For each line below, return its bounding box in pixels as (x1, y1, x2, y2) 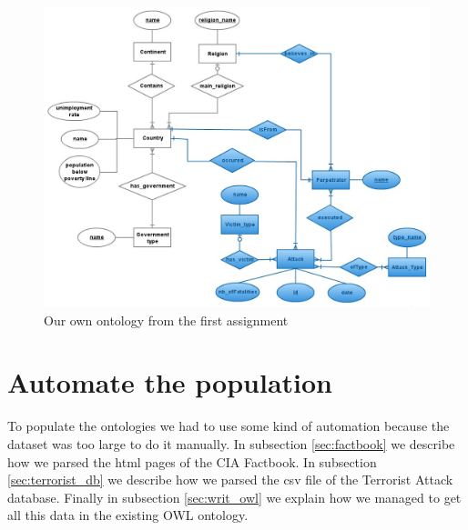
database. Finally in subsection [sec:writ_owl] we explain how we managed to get (7, 487, 462, 506)
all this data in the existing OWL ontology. (7, 505, 249, 525)
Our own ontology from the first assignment (44, 310, 289, 329)
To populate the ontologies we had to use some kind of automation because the (7, 416, 450, 435)
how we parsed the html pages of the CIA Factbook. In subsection (7, 452, 377, 471)
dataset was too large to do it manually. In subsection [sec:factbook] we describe (7, 434, 455, 453)
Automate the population (7, 364, 333, 401)
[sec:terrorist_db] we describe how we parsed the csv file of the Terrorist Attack (7, 470, 453, 489)
